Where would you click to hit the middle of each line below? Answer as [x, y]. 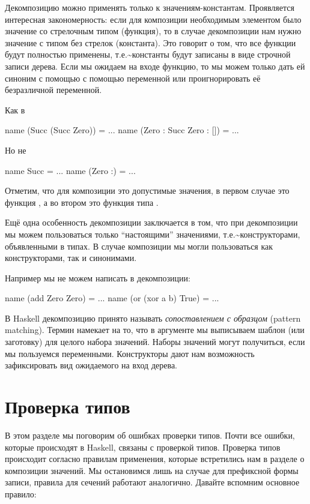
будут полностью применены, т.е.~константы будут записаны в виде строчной [148, 54]
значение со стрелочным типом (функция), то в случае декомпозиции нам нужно [153, 31]
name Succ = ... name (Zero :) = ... [70, 170]
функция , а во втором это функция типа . [82, 202]
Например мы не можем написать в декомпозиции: [98, 277]
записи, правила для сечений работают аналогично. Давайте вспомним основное [152, 482]
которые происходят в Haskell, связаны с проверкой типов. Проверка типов [143, 447]
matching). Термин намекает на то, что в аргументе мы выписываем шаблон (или [155, 330]
